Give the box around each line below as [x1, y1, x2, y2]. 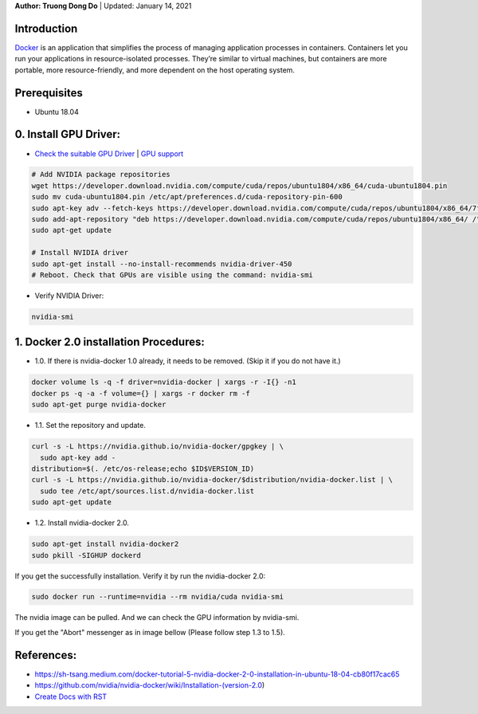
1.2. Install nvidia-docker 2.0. [34, 518, 129, 528]
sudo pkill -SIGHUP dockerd [31, 551, 141, 559]
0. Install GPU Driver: [14, 127, 121, 141]
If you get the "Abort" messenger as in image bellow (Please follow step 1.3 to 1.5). [14, 627, 286, 637]
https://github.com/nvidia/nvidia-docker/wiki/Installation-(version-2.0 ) [34, 681, 265, 690]
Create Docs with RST [34, 692, 108, 701]
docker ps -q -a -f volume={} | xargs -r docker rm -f [31, 389, 250, 398]
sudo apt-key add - [40, 453, 116, 462]
